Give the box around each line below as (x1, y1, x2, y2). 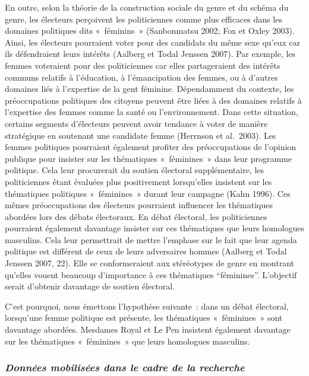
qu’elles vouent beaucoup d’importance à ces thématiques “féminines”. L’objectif (5, 268, 297, 281)
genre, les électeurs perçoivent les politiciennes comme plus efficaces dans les (5, 12, 282, 25)
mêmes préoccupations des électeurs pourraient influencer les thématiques (5, 199, 273, 211)
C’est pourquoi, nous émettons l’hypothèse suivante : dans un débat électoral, (5, 299, 289, 312)
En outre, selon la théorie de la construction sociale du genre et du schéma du (5, 1, 289, 13)
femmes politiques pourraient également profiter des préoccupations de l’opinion (5, 141, 297, 153)
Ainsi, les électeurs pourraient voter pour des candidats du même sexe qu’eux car (5, 36, 301, 48)
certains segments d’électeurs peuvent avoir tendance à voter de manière (5, 117, 268, 129)
